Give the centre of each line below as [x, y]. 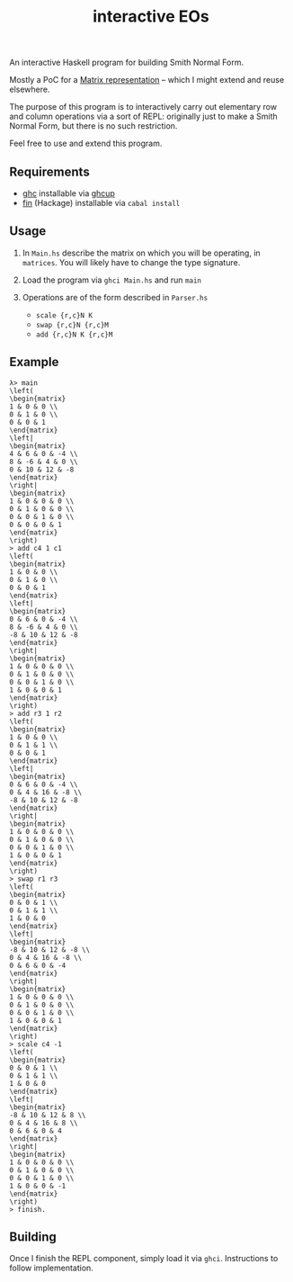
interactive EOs [151, 17]
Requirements [49, 171]
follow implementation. [52, 1268]
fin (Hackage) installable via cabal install [101, 203]
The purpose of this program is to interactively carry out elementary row [143, 107]
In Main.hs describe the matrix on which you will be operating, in [141, 253]
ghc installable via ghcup [68, 193]
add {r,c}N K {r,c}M [74, 335]
